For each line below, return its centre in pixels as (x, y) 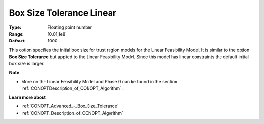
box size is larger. (27, 63)
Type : (15, 27)
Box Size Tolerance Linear (63, 13)
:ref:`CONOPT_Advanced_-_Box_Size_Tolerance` (70, 106)
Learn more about (28, 97)
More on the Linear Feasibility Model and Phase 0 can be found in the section (99, 82)
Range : (16, 34)
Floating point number (70, 27)
